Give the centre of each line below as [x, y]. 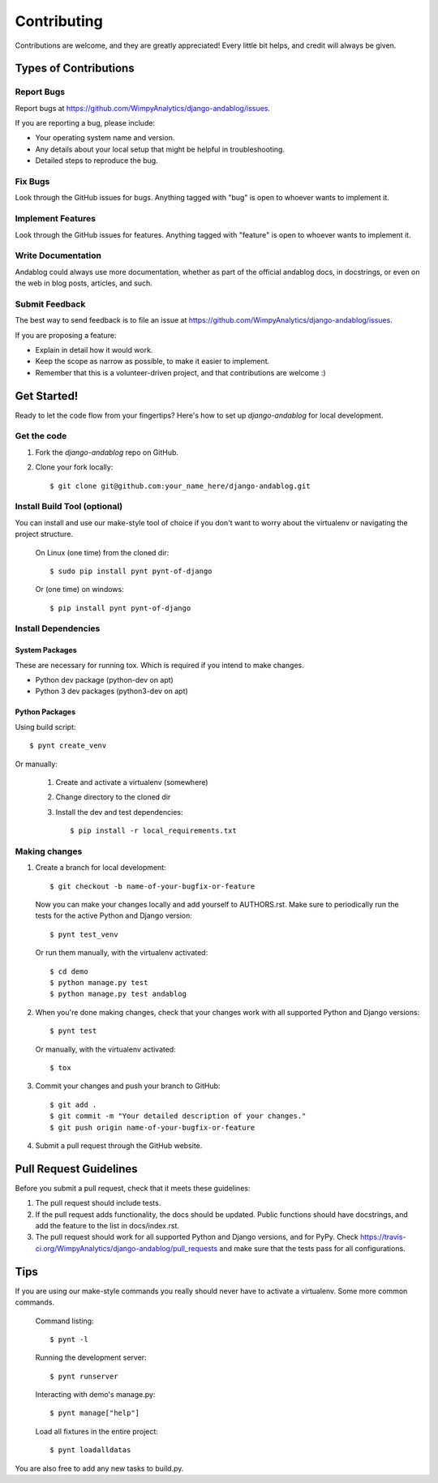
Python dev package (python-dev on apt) [104, 680]
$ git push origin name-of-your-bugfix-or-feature [152, 1127]
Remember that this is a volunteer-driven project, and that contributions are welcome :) [180, 372]
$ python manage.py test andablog [118, 994]
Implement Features [56, 219]
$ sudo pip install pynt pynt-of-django [131, 571]
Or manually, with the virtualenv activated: [105, 1049]
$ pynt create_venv [68, 746]
